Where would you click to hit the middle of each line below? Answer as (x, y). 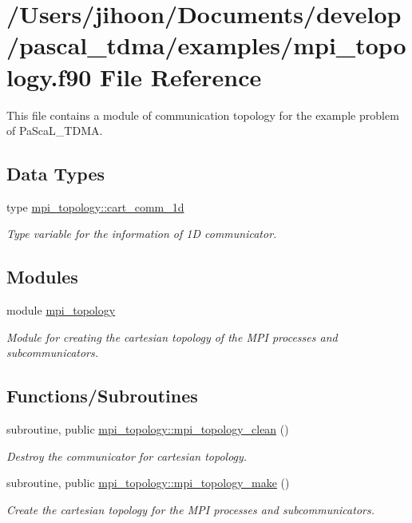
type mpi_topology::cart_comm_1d (95, 206)
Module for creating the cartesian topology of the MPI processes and (172, 337)
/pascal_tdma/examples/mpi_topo (206, 45)
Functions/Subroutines (102, 396)
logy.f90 (49, 76)
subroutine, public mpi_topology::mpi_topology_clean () (148, 429)
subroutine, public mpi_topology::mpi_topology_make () (148, 483)
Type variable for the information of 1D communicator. (142, 234)
